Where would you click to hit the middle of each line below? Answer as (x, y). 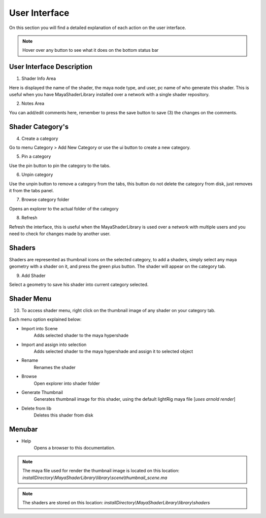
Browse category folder (45, 200)
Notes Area (33, 104)
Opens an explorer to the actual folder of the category (64, 208)
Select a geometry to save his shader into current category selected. (79, 285)
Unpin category (37, 174)
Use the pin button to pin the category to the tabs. (60, 166)
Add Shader (33, 276)
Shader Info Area (39, 78)
